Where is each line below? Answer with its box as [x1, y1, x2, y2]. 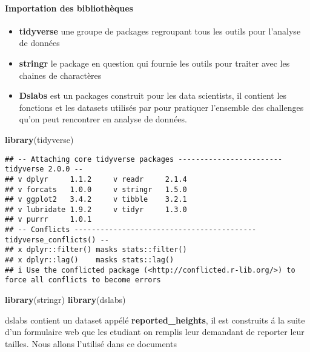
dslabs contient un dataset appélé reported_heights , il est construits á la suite [5, 313, 305, 326]
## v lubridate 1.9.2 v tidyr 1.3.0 [5, 205, 187, 214]
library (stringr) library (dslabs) [5, 293, 126, 306]
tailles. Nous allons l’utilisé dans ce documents [5, 337, 177, 350]
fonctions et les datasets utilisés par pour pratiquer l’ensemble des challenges [19, 101, 304, 113]
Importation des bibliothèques [5, 1, 133, 14]
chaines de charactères [19, 68, 102, 81]
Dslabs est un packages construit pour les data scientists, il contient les [19, 89, 287, 102]
